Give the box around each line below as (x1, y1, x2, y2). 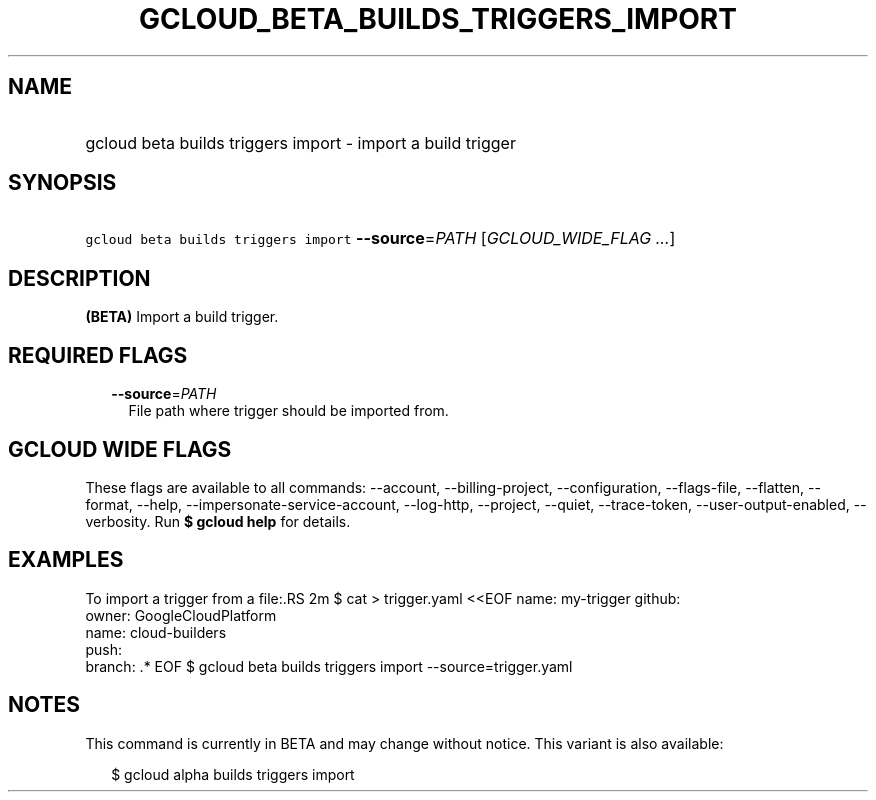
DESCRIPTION (8, 265, 151, 291)
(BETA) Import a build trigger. (85, 308, 279, 326)
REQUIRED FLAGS (8, 342, 188, 368)
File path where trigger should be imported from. (128, 402, 449, 420)
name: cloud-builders (85, 623, 227, 641)
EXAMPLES (8, 547, 124, 573)
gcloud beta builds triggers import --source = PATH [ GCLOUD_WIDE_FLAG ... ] (85, 228, 676, 249)
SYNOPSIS (8, 170, 117, 196)
